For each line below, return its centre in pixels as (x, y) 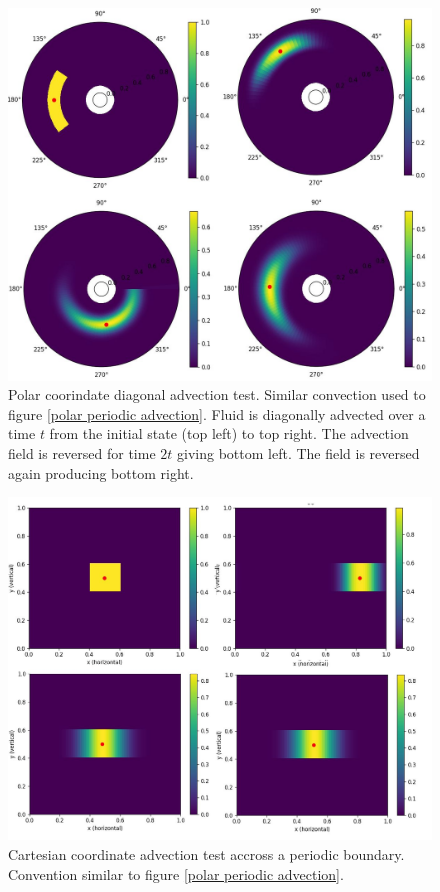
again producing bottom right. (101, 472)
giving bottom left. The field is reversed (298, 453)
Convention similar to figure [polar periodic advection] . (176, 873)
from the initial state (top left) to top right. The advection (229, 433)
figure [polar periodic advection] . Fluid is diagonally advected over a (217, 413)
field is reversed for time (82, 453)
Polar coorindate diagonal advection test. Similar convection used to (217, 394)
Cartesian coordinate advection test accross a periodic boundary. (206, 854)
